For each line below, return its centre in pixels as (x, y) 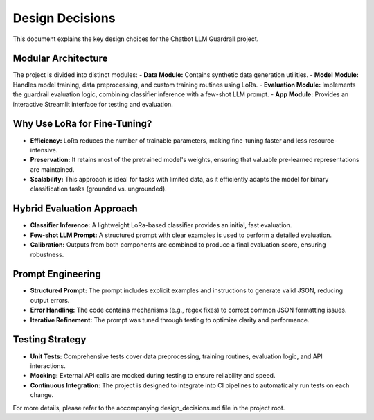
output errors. (50, 300)
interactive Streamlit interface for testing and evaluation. (93, 104)
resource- (323, 140)
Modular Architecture (60, 59)
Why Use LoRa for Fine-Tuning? (82, 124)
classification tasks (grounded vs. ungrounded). (99, 189)
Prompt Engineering (57, 274)
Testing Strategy (50, 340)
